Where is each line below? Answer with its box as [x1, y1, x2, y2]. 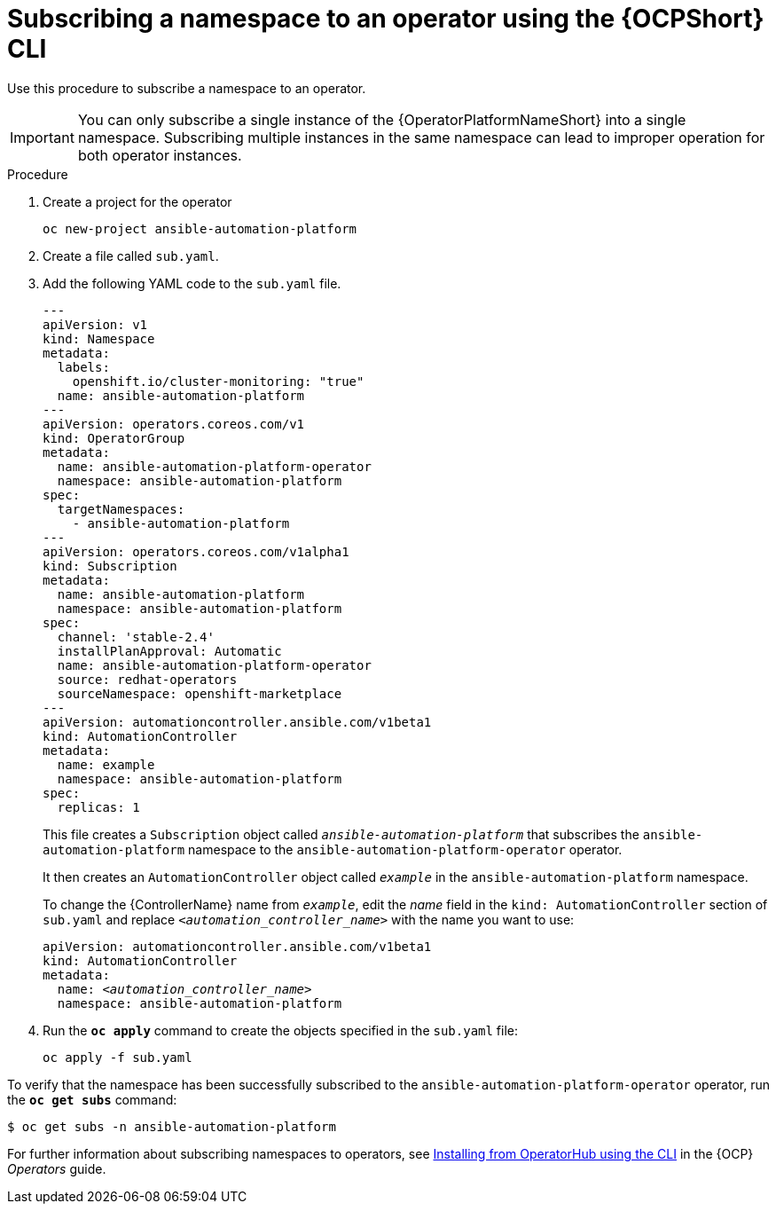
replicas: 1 [57, 799, 140, 814]
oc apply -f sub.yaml [43, 1050, 192, 1065]
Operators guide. [7, 1160, 106, 1176]
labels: [57, 359, 110, 374]
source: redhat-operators [57, 672, 238, 687]
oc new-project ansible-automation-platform [43, 221, 357, 236]
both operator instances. [77, 145, 242, 164]
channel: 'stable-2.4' [57, 629, 215, 644]
